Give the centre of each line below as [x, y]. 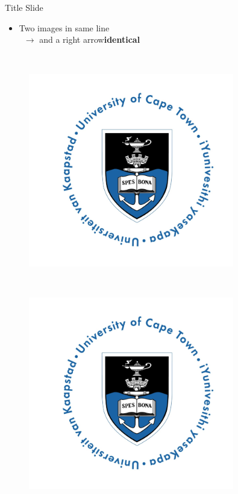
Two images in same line [64, 27]
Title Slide [24, 7]
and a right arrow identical [90, 39]
